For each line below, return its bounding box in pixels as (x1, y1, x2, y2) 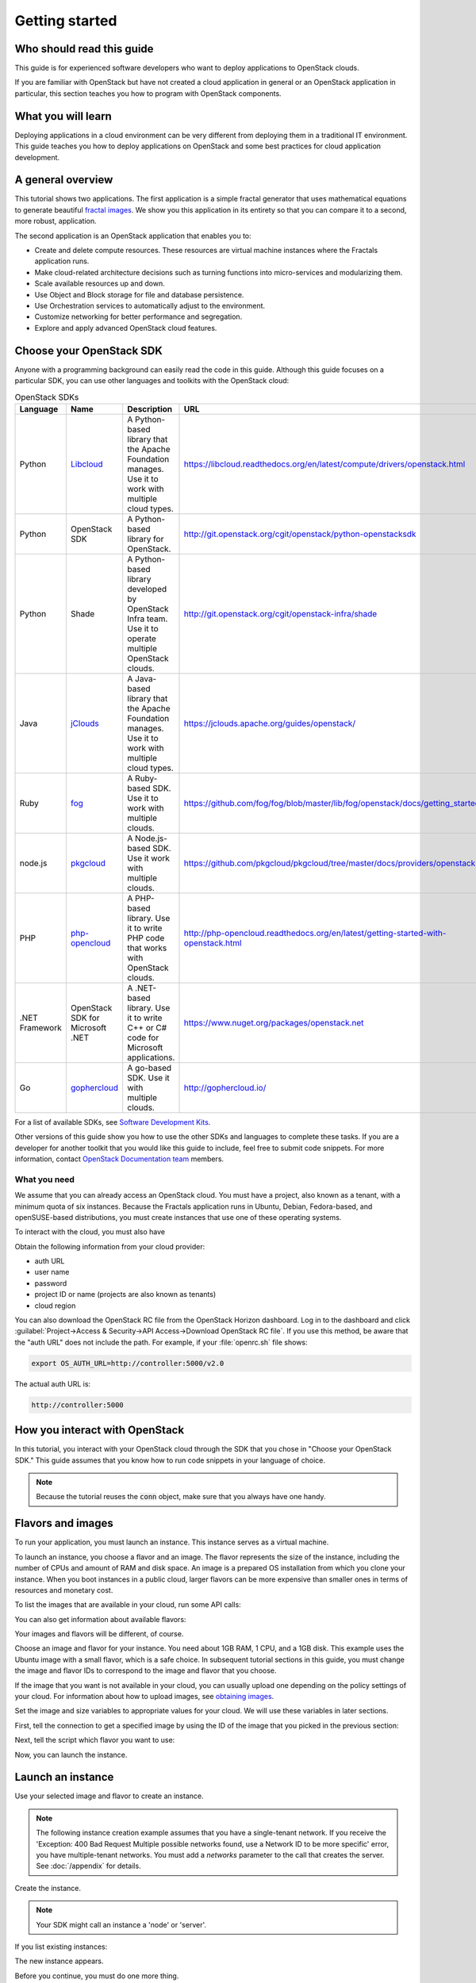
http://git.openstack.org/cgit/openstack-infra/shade (183, 608, 378, 619)
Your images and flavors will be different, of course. (14, 1629, 184, 1639)
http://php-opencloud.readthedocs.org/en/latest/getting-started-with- (183, 927, 447, 938)
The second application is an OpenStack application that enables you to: (14, 231, 251, 240)
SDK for (70, 1012, 100, 1023)
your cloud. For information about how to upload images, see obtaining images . (14, 1692, 274, 1701)
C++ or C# (127, 1022, 167, 1033)
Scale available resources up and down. (34, 278, 166, 289)
